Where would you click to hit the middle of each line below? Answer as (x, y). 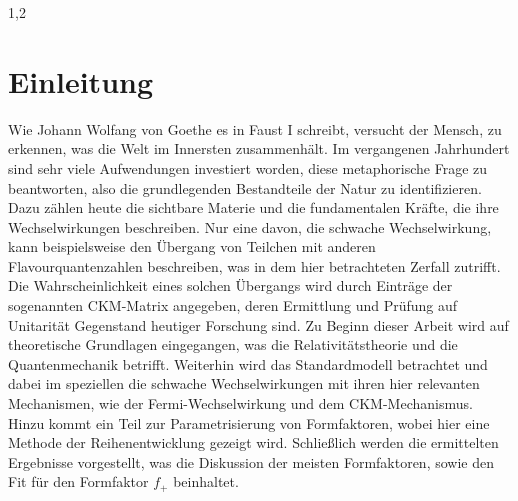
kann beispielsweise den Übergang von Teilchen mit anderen (192, 246)
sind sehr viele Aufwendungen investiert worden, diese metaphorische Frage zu (248, 167)
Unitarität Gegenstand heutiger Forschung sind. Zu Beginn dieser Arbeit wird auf (258, 324)
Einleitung (81, 80)
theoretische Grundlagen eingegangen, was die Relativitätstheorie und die (233, 344)
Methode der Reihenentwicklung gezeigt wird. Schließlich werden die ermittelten (253, 442)
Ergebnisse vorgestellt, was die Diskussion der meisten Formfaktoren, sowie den (251, 461)
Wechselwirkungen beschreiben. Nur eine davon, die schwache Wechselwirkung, (250, 226)
